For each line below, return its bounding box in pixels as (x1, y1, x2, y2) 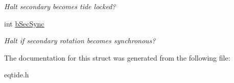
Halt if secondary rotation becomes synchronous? (4, 35, 156, 46)
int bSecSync (4, 18, 44, 29)
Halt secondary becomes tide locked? (4, 1, 116, 11)
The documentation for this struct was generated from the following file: (4, 52, 230, 63)
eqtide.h (4, 69, 29, 80)
